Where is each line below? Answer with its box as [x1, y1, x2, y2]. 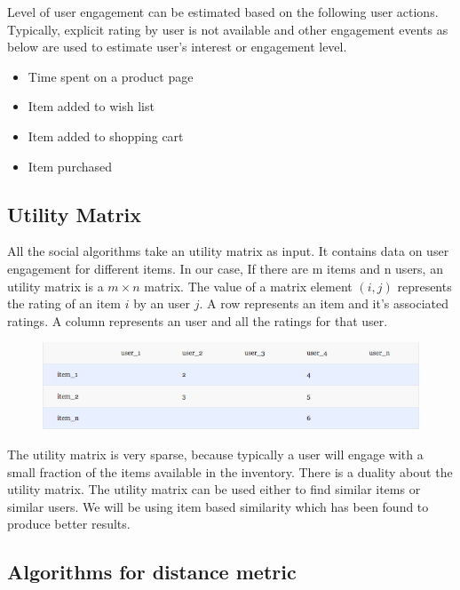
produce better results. [7, 514, 131, 533]
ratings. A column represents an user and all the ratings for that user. [7, 311, 388, 330]
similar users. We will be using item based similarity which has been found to [7, 497, 429, 515]
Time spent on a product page [28, 67, 194, 85]
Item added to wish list [28, 97, 155, 116]
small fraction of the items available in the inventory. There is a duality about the [7, 462, 453, 481]
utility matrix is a [7, 276, 104, 295]
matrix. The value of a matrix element [144, 276, 353, 295]
